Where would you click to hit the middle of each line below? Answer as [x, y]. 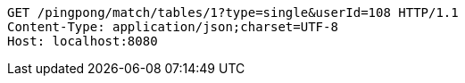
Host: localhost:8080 [83, 41]
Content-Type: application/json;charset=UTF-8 [173, 27]
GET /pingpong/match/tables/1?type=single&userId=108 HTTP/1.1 [233, 12]
